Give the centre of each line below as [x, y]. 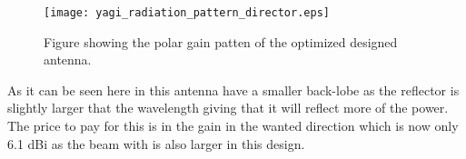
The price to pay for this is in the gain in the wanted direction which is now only [233, 126]
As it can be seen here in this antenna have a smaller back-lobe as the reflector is [233, 89]
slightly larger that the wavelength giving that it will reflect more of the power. [228, 108]
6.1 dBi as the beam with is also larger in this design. [156, 143]
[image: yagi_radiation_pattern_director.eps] [187, 13]
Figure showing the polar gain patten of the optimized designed [221, 41]
